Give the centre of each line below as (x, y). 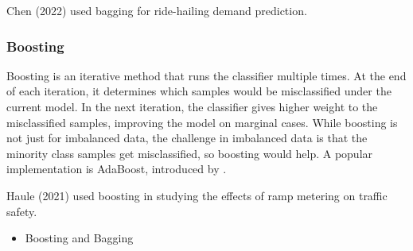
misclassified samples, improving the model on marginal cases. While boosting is (202, 122)
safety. (22, 211)
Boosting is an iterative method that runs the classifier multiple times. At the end (206, 75)
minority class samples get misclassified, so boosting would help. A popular (190, 153)
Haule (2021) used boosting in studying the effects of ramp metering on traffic (197, 195)
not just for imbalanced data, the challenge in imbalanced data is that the (187, 138)
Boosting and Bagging (79, 238)
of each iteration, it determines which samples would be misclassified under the (199, 91)
